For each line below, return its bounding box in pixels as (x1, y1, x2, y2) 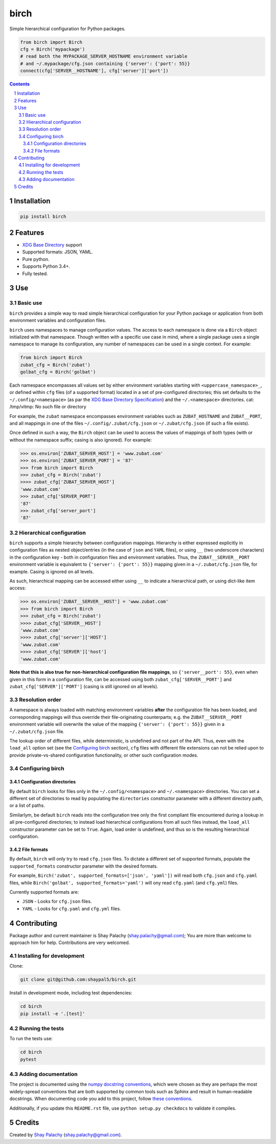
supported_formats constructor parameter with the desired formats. (9, 863, 158, 869)
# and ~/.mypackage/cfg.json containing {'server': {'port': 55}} (20, 60, 190, 67)
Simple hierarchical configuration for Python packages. (9, 26, 126, 32)
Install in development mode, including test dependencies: (9, 990, 132, 996)
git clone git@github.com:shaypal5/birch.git (20, 977, 136, 982)
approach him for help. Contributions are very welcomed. (9, 939, 130, 946)
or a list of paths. (9, 802, 45, 808)
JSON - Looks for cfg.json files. (22, 898, 92, 905)
